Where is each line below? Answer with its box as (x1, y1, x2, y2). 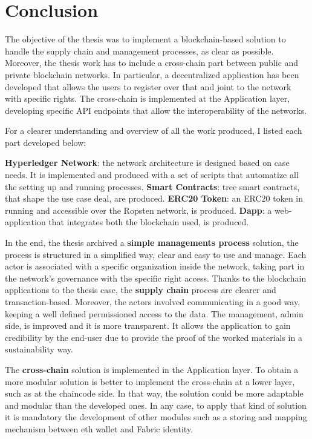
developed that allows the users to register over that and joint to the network (5, 80, 291, 93)
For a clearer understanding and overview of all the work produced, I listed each (5, 124, 302, 137)
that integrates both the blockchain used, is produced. (48, 216, 249, 228)
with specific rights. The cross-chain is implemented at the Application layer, (5, 92, 290, 105)
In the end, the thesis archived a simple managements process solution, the (5, 236, 299, 249)
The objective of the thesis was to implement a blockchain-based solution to (5, 33, 286, 45)
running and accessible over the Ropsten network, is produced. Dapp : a (5, 203, 272, 216)
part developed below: (5, 136, 86, 148)
